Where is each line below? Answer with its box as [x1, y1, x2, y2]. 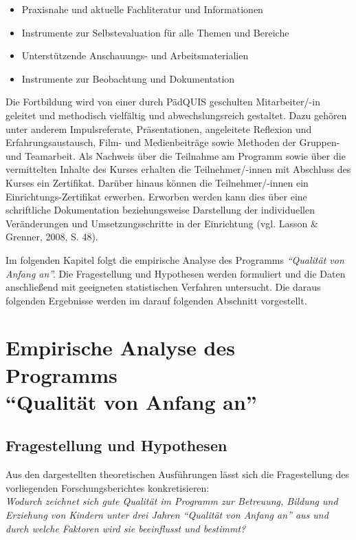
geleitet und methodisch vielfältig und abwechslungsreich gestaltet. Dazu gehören [5, 107, 347, 122]
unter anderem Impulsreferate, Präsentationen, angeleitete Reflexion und [5, 121, 312, 136]
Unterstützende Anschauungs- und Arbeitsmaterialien [21, 48, 249, 63]
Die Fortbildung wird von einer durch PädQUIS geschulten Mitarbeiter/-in [5, 94, 320, 109]
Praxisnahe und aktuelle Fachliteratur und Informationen [21, 2, 263, 16]
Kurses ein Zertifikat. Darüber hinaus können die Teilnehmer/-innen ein [5, 175, 309, 189]
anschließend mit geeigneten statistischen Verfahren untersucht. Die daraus [5, 280, 321, 294]
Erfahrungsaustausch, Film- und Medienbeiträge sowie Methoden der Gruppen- [5, 135, 340, 149]
